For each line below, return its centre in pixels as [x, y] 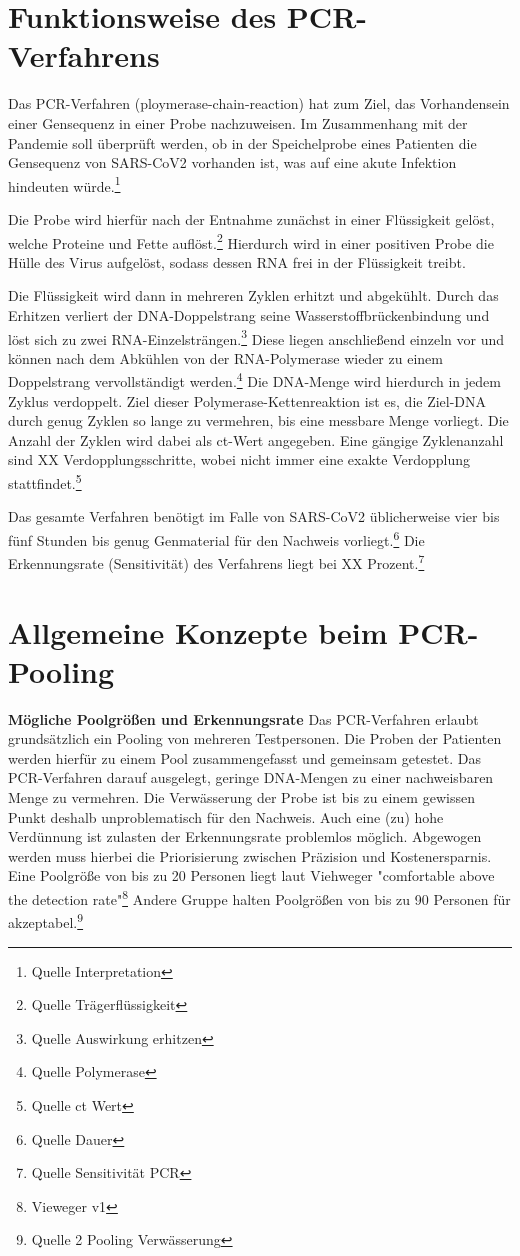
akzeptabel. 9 [46, 920]
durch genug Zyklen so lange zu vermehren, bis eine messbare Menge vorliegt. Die [258, 420]
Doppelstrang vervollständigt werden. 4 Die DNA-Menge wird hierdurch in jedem [254, 380]
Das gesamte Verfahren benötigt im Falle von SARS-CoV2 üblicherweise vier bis [254, 516]
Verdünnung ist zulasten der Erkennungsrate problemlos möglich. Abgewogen [245, 836]
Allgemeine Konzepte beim [198, 631]
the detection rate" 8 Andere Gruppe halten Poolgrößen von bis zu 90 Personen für [259, 897]
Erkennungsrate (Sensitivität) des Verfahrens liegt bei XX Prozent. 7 [216, 561]
